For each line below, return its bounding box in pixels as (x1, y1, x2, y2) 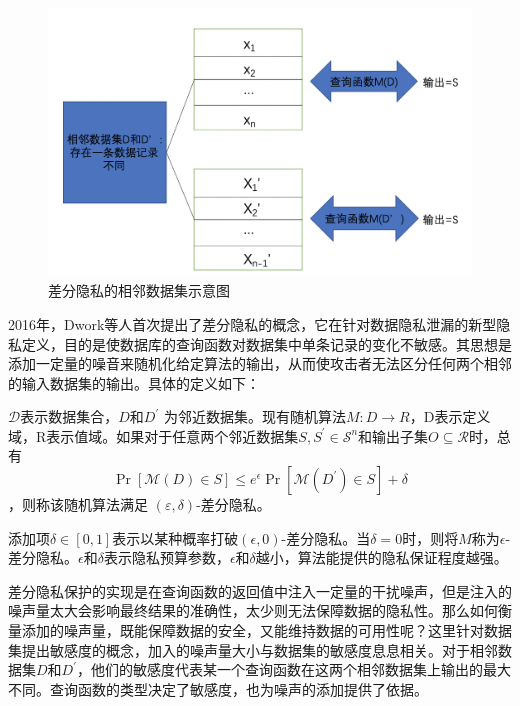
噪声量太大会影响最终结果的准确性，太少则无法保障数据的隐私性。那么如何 (8, 600, 498, 621)
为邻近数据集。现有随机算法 (163, 406, 346, 427)
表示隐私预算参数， (103, 547, 230, 568)
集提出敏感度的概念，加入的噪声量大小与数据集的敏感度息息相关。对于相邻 (8, 639, 498, 660)
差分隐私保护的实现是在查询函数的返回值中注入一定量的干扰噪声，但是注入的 (8, 580, 512, 601)
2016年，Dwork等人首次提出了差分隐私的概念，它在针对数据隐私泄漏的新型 (8, 313, 497, 334)
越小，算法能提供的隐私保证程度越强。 (255, 547, 508, 568)
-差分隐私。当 (281, 527, 371, 548)
